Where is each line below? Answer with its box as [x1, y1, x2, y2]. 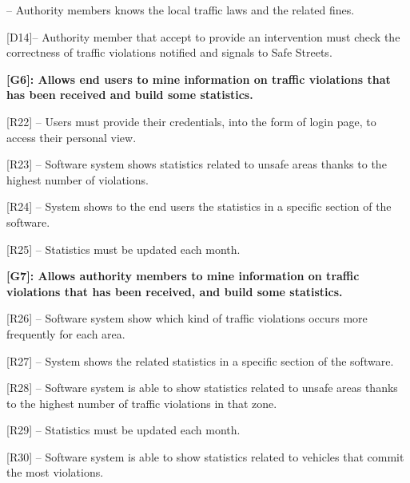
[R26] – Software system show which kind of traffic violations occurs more [6, 310, 368, 327]
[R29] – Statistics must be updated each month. [6, 422, 241, 438]
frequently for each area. [6, 325, 125, 342]
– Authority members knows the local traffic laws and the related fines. [6, 2, 355, 18]
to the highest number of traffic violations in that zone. [6, 394, 277, 411]
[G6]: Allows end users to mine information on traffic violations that [6, 70, 391, 87]
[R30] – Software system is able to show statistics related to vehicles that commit [6, 448, 404, 465]
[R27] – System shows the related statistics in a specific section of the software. [6, 352, 394, 369]
